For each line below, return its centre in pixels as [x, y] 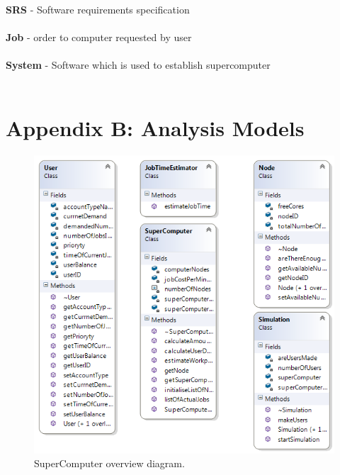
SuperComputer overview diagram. [109, 463]
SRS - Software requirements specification [98, 9]
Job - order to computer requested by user [99, 37]
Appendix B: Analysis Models [155, 127]
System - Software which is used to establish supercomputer [138, 65]
